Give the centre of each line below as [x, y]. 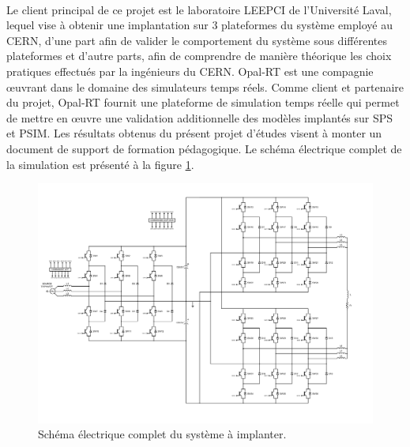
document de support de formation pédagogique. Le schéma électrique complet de [204, 148]
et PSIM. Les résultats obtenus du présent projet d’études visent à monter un [194, 133]
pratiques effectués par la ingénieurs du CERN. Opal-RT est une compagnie [190, 71]
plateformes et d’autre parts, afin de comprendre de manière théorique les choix [199, 56]
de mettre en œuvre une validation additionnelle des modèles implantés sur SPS [200, 117]
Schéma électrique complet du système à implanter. [162, 434]
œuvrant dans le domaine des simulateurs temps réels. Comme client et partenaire [205, 86]
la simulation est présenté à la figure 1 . [100, 164]
